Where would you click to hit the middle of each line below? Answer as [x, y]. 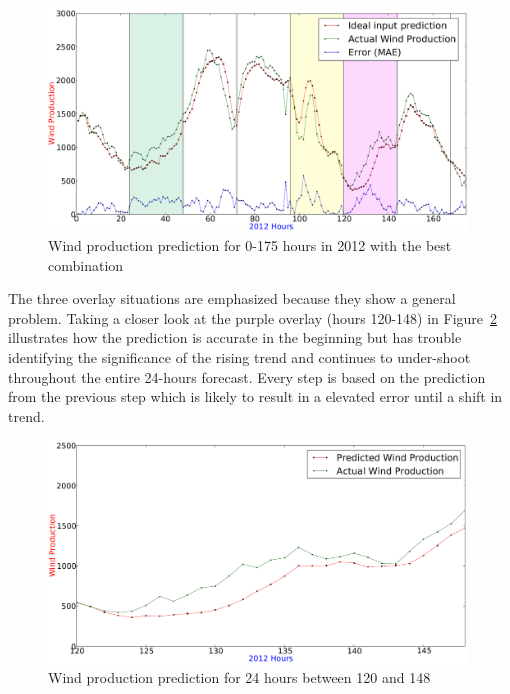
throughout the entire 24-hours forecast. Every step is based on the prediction [247, 376]
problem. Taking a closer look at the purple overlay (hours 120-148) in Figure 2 [253, 317]
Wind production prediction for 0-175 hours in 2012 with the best [250, 244]
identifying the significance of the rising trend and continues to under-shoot [239, 356]
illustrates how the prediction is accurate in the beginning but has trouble [235, 337]
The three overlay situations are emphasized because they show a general [232, 298]
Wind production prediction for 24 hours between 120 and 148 [239, 677]
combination [86, 264]
